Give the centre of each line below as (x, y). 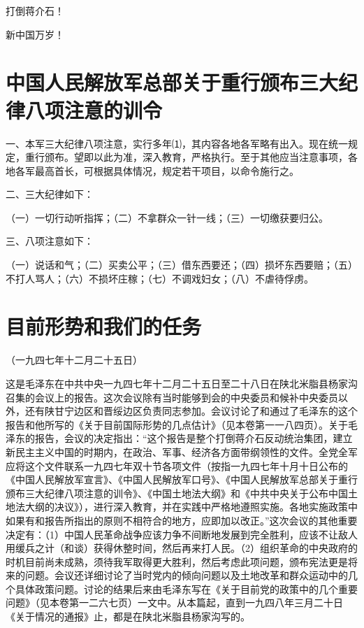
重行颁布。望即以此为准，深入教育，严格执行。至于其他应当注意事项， (186, 157)
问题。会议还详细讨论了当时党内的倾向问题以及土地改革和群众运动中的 (186, 575)
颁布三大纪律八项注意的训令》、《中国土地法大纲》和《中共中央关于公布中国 (177, 493)
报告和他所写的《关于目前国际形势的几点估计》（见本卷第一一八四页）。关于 (177, 424)
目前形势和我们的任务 (104, 326)
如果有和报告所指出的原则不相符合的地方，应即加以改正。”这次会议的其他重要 (182, 520)
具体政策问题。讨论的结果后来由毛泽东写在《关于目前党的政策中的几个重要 (186, 588)
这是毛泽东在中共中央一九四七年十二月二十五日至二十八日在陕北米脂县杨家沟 (182, 383)
